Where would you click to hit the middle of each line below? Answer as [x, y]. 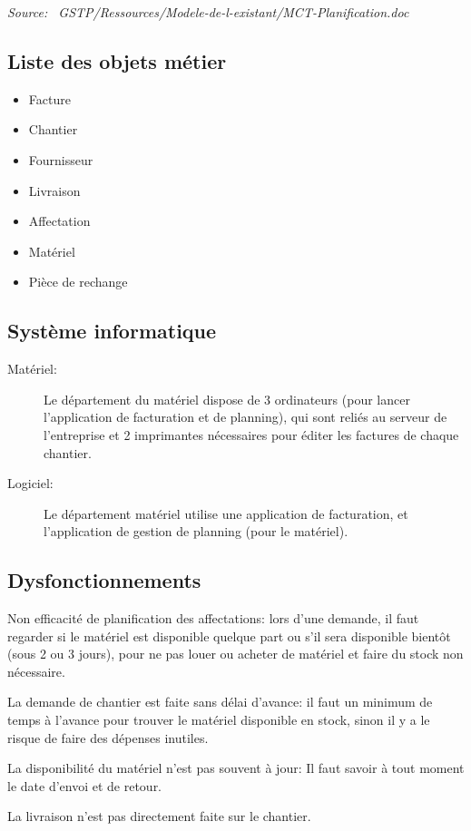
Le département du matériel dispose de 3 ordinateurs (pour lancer [227, 399]
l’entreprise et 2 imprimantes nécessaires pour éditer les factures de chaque [251, 434]
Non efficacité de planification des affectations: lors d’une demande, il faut [213, 618]
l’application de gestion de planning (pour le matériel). [196, 531]
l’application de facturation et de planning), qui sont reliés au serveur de [245, 417]
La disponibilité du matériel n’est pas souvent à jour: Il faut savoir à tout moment [236, 768]
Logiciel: [30, 483]
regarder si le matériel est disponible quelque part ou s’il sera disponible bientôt [229, 635]
